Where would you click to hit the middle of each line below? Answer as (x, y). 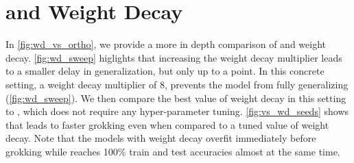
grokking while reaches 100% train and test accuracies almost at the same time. (173, 151)
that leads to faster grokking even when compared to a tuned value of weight (167, 124)
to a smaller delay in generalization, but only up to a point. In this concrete (165, 71)
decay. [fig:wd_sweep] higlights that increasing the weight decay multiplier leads (174, 57)
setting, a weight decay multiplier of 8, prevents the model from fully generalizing (177, 84)
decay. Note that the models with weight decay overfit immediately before (161, 138)
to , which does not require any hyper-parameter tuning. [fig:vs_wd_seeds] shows (177, 111)
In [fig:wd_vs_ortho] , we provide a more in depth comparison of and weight (166, 44)
